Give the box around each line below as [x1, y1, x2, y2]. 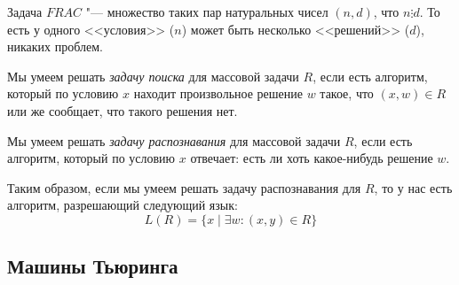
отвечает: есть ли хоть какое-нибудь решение [190, 149, 433, 167]
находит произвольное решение [133, 84, 303, 103]
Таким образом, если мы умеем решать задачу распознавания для [7, 178, 361, 196]
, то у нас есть [374, 178, 453, 196]
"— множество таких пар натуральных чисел [85, 3, 328, 20]
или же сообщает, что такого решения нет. [7, 101, 238, 119]
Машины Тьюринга [7, 252, 178, 280]
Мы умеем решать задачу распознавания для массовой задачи [7, 131, 341, 150]
